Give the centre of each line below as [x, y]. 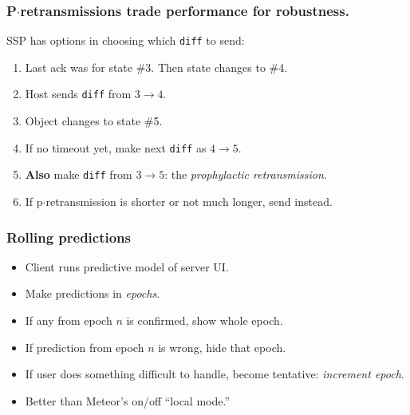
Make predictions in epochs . [93, 293]
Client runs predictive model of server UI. [127, 266]
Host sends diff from [78, 94]
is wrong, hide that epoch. [222, 347]
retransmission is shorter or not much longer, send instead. [189, 202]
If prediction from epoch [85, 347]
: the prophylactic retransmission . [246, 174]
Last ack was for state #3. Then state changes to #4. [156, 67]
